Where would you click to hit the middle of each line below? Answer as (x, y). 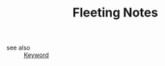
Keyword (36, 55)
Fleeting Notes (115, 13)
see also (18, 48)
